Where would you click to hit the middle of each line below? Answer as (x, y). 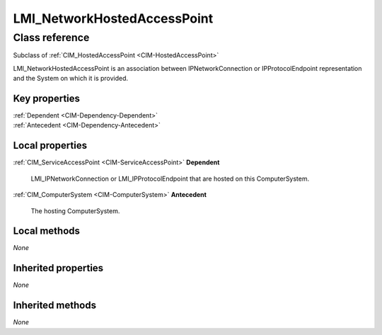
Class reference (51, 38)
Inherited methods (55, 306)
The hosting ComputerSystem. (75, 211)
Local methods (47, 231)
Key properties (47, 98)
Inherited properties (58, 268)
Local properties (50, 146)
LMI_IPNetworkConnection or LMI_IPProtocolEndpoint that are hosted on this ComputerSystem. (170, 178)
